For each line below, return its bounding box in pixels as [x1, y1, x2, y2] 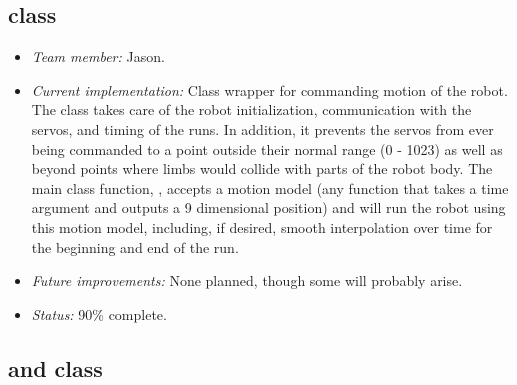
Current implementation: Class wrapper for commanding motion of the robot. [31, 79, 508, 100]
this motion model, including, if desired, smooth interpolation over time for [31, 216, 493, 237]
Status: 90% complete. [31, 303, 167, 324]
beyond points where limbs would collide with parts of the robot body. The [31, 158, 493, 179]
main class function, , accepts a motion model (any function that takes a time [31, 177, 509, 198]
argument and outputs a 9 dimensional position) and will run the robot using [31, 197, 506, 218]
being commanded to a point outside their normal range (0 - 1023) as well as [31, 138, 503, 159]
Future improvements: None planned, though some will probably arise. [31, 270, 463, 291]
